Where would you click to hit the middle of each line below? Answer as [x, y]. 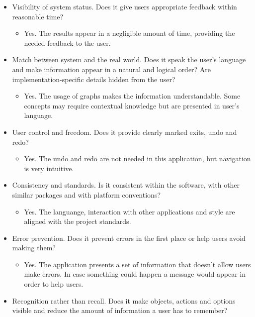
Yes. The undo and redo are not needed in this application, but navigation [137, 158]
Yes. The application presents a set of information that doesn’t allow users [137, 264]
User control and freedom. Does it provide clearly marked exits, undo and [125, 132]
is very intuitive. [49, 168]
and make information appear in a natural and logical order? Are [112, 69]
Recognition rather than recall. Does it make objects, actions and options [124, 300]
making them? [34, 248]
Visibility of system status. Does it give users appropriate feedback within [125, 6]
